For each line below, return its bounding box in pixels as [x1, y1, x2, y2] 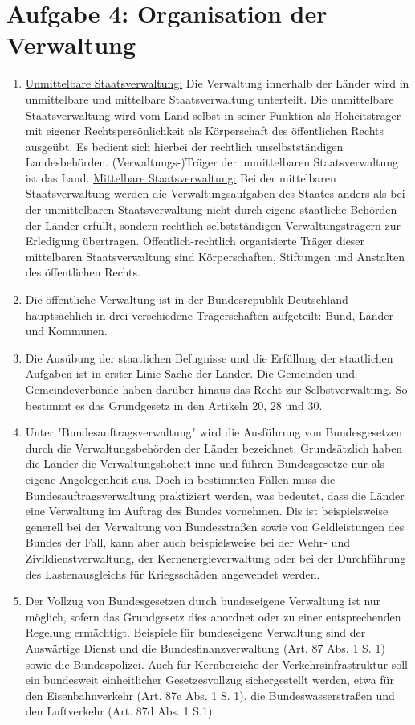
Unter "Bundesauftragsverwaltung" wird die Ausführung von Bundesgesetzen [25, 424, 402, 440]
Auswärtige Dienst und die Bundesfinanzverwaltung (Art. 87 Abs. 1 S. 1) [25, 639, 385, 656]
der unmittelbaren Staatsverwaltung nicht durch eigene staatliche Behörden [25, 201, 397, 218]
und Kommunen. [25, 322, 108, 339]
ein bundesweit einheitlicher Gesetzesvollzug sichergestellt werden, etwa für [25, 671, 394, 688]
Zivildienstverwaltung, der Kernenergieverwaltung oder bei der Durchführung [25, 549, 406, 566]
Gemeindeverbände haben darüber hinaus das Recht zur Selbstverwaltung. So [25, 381, 408, 397]
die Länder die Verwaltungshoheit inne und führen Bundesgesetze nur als [25, 455, 385, 472]
